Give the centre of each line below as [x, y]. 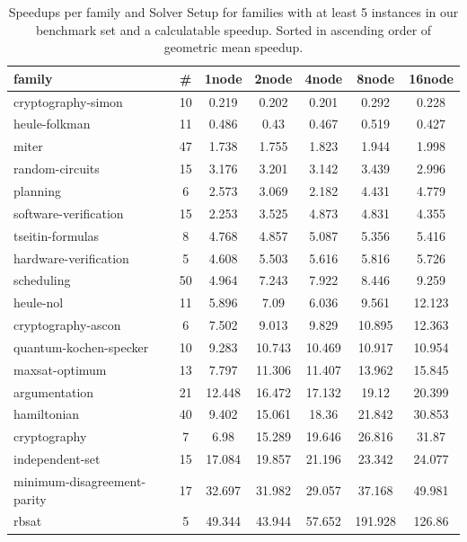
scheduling [42, 280]
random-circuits [57, 169]
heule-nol [39, 302]
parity [30, 498]
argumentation [54, 391]
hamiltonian [47, 414]
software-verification [69, 213]
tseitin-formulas [57, 235]
